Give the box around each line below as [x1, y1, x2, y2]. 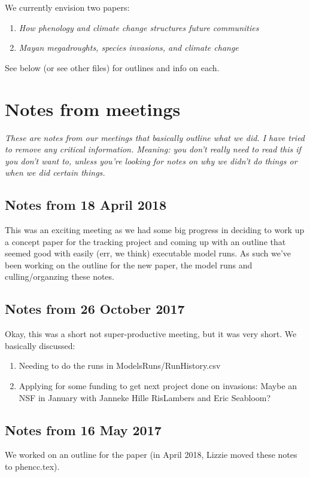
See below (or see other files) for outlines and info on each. [5, 61, 220, 74]
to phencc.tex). [5, 460, 60, 473]
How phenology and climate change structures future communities [19, 21, 259, 33]
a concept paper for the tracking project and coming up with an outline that [5, 235, 286, 247]
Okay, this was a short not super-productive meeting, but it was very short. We [5, 328, 297, 340]
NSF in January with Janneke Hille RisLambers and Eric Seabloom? [19, 391, 271, 403]
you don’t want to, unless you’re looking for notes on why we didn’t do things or [5, 154, 297, 167]
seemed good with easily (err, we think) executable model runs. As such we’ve [5, 247, 291, 259]
